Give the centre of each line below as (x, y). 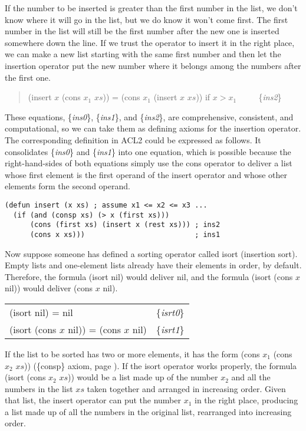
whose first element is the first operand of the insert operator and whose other (146, 174)
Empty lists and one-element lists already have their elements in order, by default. (153, 265)
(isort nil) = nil (41, 312)
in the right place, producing (246, 400)
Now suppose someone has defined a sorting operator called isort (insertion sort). (151, 253)
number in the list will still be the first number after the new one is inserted (142, 31)
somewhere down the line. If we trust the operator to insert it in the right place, (150, 42)
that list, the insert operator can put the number (93, 400)
